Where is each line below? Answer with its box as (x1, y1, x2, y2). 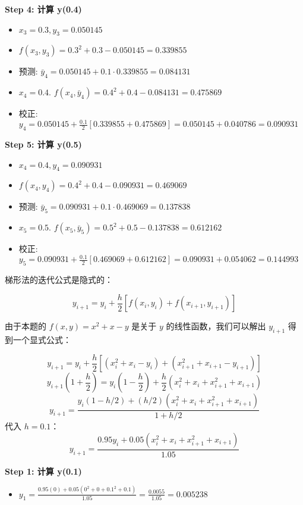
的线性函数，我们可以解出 (166, 320, 266, 332)
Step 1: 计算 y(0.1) (5, 465, 82, 477)
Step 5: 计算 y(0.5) (5, 138, 82, 151)
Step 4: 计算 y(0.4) (5, 3, 82, 15)
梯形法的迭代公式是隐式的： (5, 273, 113, 286)
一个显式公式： (12, 333, 71, 346)
